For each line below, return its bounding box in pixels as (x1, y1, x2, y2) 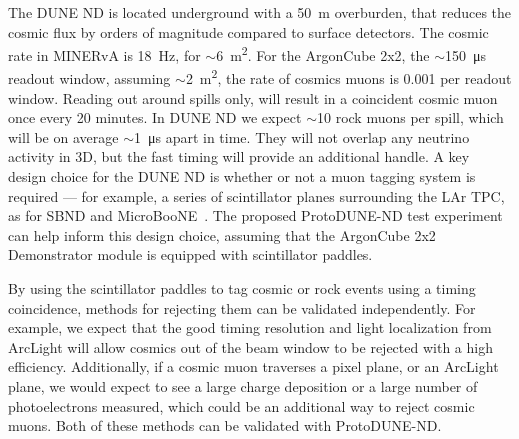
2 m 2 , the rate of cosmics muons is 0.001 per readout (185, 65, 512, 89)
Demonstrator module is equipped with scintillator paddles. (8, 244, 373, 265)
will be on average (8, 126, 119, 147)
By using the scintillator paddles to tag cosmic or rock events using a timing (8, 278, 476, 299)
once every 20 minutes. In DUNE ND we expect (8, 107, 302, 128)
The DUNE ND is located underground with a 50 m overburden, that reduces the (8, 2, 512, 22)
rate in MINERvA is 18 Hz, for (8, 44, 201, 65)
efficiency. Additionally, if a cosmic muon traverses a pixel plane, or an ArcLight (8, 356, 499, 377)
